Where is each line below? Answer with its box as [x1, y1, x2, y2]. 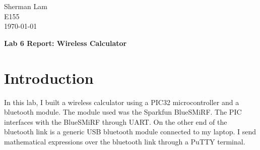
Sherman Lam [4, 1, 47, 11]
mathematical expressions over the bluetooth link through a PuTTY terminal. [4, 136, 245, 146]
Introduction [4, 67, 94, 88]
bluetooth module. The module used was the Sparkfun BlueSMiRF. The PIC [4, 107, 242, 117]
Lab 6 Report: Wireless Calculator [4, 37, 127, 48]
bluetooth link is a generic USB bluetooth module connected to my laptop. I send [4, 126, 256, 137]
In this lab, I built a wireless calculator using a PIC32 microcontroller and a [4, 96, 239, 107]
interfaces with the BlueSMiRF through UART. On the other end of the [4, 116, 227, 127]
